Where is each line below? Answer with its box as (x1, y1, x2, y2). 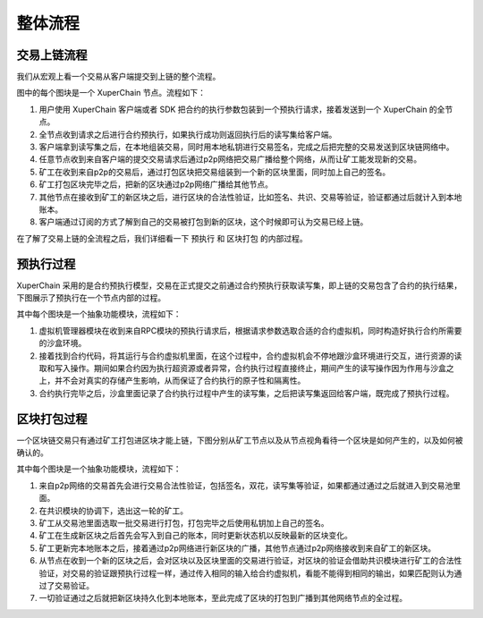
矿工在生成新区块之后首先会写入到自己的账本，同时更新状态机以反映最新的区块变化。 (38, 530, 352, 541)
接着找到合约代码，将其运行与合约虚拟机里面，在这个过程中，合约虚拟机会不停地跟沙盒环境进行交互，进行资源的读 (38, 350, 462, 361)
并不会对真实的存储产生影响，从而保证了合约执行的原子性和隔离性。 (54, 376, 306, 386)
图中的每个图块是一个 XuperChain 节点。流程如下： (16, 88, 206, 98)
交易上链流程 (16, 47, 88, 63)
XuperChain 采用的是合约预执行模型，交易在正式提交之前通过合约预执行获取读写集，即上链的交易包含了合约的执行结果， (16, 280, 462, 291)
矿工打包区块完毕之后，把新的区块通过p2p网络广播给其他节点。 (38, 179, 273, 190)
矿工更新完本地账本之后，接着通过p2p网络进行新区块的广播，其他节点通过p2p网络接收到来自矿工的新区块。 (38, 542, 436, 554)
